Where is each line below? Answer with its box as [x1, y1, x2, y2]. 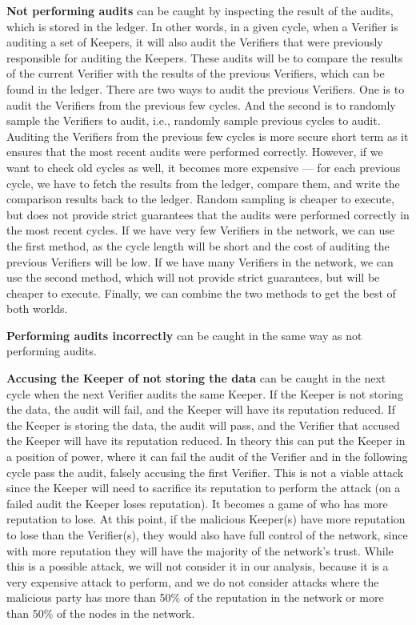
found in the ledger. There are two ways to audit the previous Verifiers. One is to [6, 80, 405, 97]
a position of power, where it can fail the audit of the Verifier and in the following [6, 448, 408, 465]
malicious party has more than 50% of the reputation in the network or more [6, 589, 384, 606]
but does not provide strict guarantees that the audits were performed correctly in [6, 206, 410, 222]
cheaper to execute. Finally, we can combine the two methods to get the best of [6, 284, 396, 301]
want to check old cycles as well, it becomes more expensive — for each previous [6, 158, 401, 175]
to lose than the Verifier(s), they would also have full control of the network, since [6, 527, 408, 543]
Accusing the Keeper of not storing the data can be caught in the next [6, 370, 386, 387]
